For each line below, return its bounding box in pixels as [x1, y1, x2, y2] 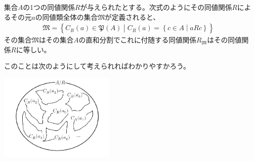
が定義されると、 [105, 11, 160, 22]
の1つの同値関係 [23, 2, 75, 12]
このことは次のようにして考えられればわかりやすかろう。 [4, 61, 190, 71]
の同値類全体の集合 [35, 11, 98, 22]
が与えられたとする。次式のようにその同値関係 [80, 2, 232, 12]
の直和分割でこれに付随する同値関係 [79, 35, 197, 45]
